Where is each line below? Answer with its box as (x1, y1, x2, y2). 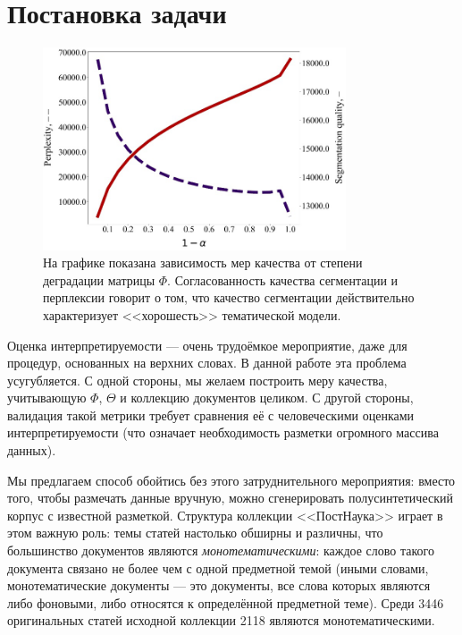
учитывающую (7, 388, 87, 407)
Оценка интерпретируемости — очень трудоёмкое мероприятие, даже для (7, 335, 407, 354)
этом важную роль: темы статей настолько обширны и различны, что (7, 523, 383, 542)
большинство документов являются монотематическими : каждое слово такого (7, 541, 434, 560)
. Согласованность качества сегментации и (167, 270, 399, 289)
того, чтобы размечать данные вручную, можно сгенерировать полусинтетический (7, 488, 453, 507)
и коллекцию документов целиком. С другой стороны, (120, 388, 414, 407)
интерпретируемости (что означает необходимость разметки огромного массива (7, 423, 439, 442)
